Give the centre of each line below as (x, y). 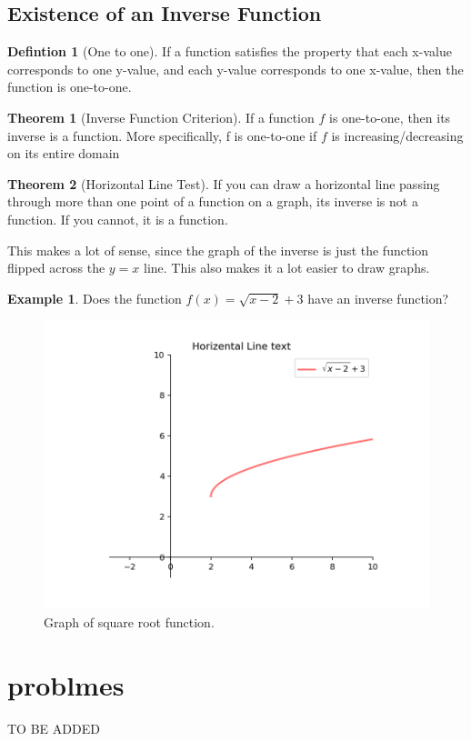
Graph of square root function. (129, 621)
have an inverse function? (378, 298)
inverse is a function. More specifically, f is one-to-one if (162, 135)
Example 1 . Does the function (95, 298)
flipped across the (56, 268)
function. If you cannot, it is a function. (118, 219)
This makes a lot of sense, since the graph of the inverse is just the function (218, 250)
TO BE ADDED (54, 728)
